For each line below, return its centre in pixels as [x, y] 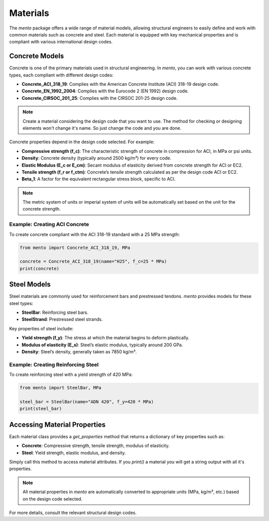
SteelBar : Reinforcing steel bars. [55, 312]
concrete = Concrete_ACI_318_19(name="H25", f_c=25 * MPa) [93, 261]
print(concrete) [40, 268]
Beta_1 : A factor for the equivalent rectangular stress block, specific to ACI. [99, 179]
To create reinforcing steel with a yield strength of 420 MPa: [71, 375]
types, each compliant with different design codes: [61, 75]
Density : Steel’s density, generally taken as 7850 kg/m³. [79, 352]
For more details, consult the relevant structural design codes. [73, 513]
